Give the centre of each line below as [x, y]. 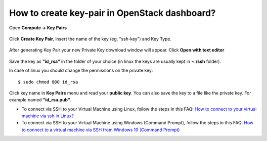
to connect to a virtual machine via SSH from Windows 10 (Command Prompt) [101, 130]
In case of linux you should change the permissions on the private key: [81, 70]
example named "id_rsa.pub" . [40, 100]
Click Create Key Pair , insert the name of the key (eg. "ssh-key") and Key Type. [90, 39]
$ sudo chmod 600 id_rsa [48, 82]
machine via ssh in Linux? [48, 116]
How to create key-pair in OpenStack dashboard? [112, 13]
